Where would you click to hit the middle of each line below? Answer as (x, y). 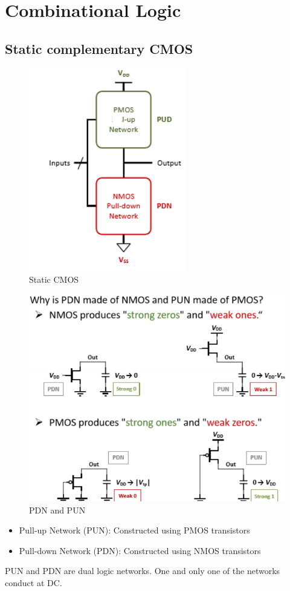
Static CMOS (54, 279)
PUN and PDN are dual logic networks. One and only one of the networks (143, 571)
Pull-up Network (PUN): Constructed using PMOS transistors (134, 530)
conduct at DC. (34, 582)
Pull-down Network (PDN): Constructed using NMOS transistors (140, 550)
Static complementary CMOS (99, 48)
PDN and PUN (57, 510)
